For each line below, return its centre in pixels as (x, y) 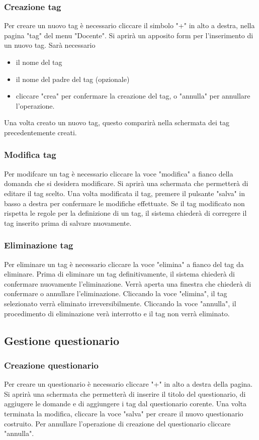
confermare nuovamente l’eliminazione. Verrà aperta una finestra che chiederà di (128, 283)
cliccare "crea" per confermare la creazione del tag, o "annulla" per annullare (133, 96)
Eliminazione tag (39, 245)
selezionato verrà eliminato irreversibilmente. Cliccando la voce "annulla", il (120, 303)
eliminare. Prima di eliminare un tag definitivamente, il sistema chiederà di (120, 274)
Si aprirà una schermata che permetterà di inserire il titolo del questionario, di (125, 393)
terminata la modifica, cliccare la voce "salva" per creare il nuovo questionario (124, 413)
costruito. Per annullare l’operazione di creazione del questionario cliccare (117, 423)
